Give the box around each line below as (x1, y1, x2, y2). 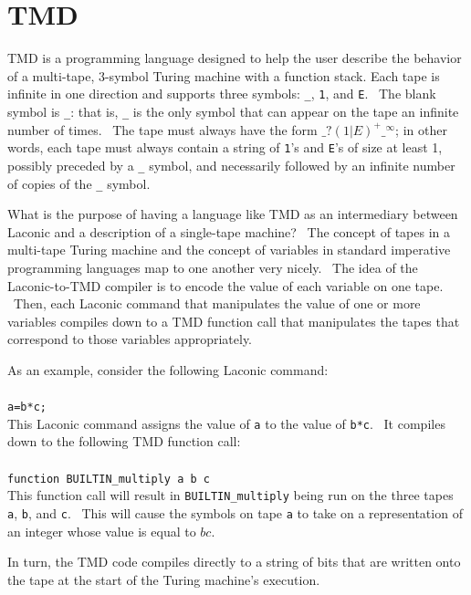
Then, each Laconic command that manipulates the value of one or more (13, 294, 421, 313)
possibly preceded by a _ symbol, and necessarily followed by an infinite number (7, 155, 455, 174)
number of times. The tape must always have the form (7, 120, 318, 139)
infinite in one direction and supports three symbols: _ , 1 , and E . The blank (7, 84, 436, 103)
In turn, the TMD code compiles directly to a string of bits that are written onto (7, 552, 461, 571)
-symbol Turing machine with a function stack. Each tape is (104, 66, 440, 85)
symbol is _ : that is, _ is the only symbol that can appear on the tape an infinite (7, 101, 459, 120)
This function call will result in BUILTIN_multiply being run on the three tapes (7, 485, 454, 505)
